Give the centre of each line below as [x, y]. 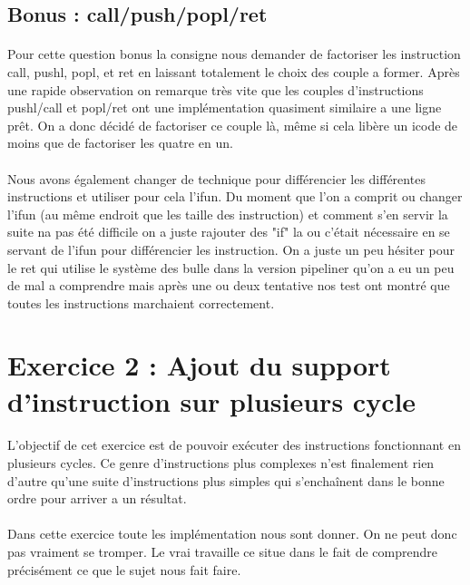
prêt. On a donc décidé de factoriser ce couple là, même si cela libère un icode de [233, 125]
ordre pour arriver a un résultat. [97, 498]
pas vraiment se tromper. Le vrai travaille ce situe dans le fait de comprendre [223, 551]
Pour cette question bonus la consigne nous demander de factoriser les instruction [234, 54]
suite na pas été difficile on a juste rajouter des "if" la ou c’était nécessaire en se [229, 232]
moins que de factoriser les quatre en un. [120, 143]
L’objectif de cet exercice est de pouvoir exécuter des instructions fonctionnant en [234, 445]
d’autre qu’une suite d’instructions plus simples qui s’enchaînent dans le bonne [226, 480]
